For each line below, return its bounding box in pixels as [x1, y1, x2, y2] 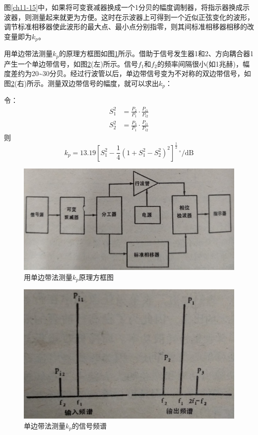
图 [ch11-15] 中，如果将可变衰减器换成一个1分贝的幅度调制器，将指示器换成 [4, 2, 243, 12]
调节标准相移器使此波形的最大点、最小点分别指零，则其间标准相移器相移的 [4, 21, 247, 32]
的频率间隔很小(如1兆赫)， [157, 58, 243, 69]
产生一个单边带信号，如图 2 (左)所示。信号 [4, 58, 138, 69]
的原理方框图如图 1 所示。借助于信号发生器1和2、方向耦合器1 [59, 48, 254, 59]
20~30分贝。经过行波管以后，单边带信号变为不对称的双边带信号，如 [31, 68, 251, 79]
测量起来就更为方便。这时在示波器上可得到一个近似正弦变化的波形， [31, 11, 254, 22]
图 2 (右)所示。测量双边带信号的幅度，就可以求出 [4, 78, 159, 88]
